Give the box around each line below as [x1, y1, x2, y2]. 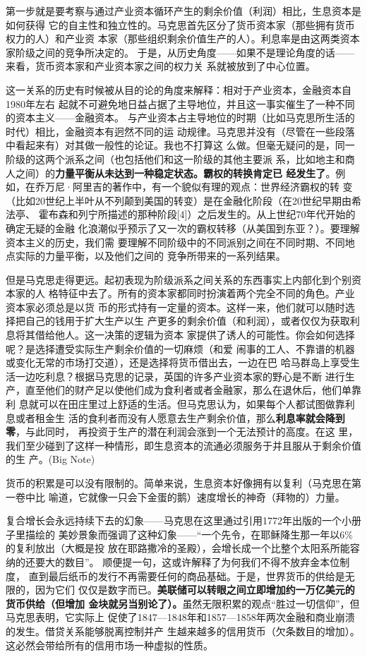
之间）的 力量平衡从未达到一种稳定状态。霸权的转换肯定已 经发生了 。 [15, 165, 336, 180]
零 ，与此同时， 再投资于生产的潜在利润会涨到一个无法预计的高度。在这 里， [6, 424, 359, 439]
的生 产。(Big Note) [6, 452, 95, 466]
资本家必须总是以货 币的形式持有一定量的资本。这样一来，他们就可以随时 [6, 299, 345, 314]
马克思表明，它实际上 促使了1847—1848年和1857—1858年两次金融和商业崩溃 [6, 610, 355, 625]
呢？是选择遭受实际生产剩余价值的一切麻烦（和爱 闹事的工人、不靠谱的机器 [6, 341, 355, 356]
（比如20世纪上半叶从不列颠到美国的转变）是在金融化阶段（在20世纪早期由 [6, 193, 351, 207]
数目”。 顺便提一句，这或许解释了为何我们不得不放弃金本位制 [64, 554, 350, 569]
